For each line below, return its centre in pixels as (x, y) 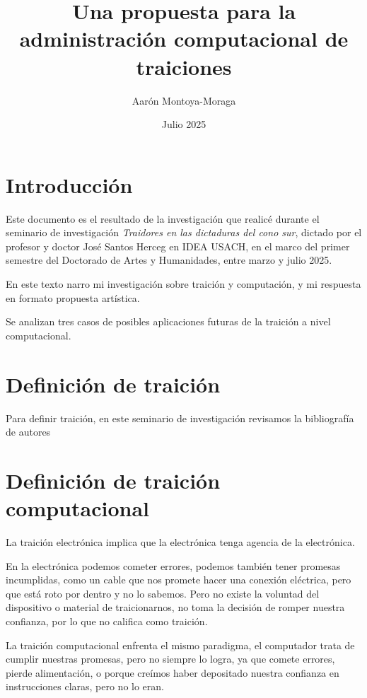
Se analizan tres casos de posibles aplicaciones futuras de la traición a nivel (168, 321)
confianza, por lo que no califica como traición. (107, 621)
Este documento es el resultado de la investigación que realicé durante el (163, 218)
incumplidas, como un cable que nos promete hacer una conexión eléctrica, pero (179, 580)
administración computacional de (184, 39)
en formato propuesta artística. (73, 297)
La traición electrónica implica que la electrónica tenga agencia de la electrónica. (180, 542)
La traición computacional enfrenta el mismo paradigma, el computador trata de (180, 645)
